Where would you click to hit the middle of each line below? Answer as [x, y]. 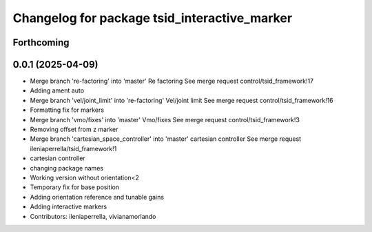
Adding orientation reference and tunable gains [97, 197]
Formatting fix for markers [67, 110]
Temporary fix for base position [75, 187]
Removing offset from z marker [74, 129]
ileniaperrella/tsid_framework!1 [73, 148]
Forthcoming [41, 42]
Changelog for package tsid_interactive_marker [153, 18]
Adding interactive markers [68, 206]
